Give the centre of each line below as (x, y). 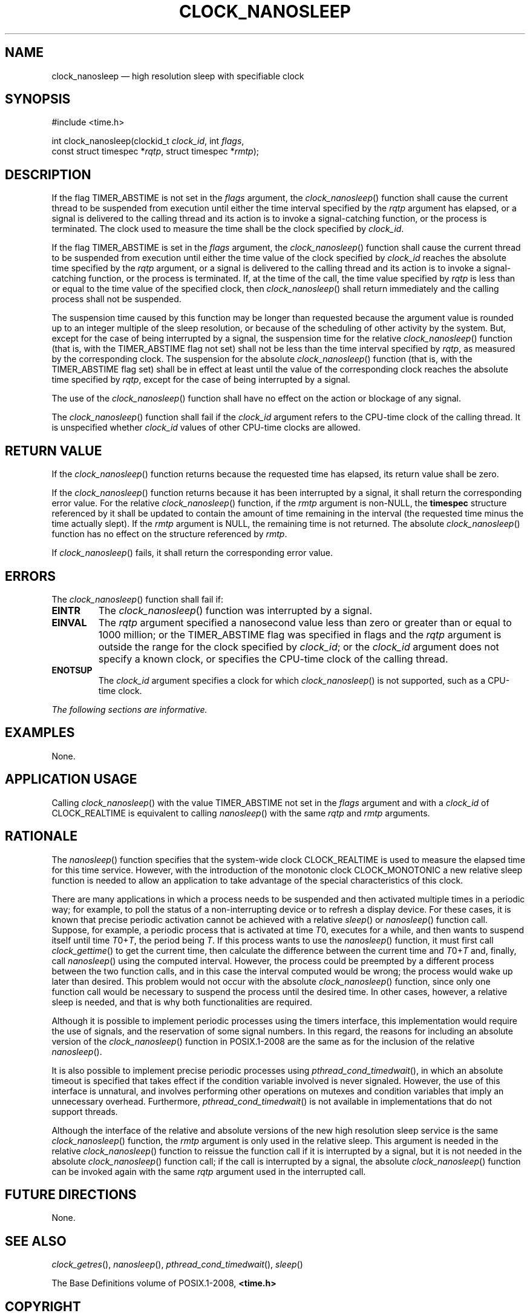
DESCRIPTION (48, 174)
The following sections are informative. (129, 709)
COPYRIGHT (43, 1306)
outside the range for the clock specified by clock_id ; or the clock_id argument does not (299, 646)
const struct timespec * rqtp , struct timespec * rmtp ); (155, 151)
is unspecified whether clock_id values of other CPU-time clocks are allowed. (206, 428)
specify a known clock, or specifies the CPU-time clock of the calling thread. (273, 659)
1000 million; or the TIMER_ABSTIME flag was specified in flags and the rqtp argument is (300, 634)
